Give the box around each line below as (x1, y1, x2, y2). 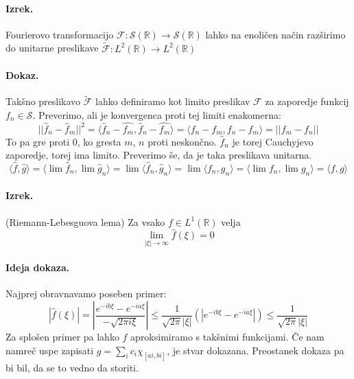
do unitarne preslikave (5, 41, 99, 55)
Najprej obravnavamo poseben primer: (5, 286, 167, 301)
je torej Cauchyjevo (232, 134, 314, 148)
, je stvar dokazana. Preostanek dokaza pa (167, 343, 344, 357)
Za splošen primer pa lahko (5, 330, 119, 344)
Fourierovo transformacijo (5, 27, 114, 41)
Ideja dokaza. (5, 260, 70, 275)
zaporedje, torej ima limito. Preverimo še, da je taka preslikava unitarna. (5, 148, 312, 162)
